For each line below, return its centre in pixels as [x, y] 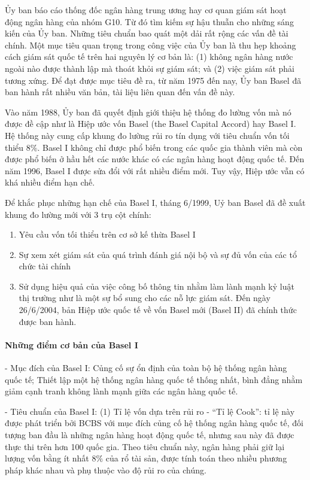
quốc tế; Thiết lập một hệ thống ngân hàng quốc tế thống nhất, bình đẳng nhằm [154, 379]
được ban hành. [48, 321]
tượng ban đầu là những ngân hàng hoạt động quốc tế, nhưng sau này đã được [150, 435]
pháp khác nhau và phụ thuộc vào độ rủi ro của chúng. [106, 470]
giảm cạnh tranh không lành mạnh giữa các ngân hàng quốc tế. [121, 391]
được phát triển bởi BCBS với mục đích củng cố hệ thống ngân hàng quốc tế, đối [154, 423]
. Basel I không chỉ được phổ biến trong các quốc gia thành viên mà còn [170, 147]
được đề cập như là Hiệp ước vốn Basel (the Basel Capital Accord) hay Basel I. [151, 124]
